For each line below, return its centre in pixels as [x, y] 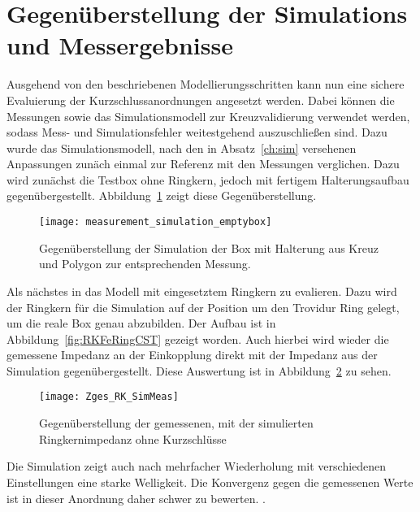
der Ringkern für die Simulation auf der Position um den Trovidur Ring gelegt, [203, 307]
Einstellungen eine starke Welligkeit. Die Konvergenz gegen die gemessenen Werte [210, 482]
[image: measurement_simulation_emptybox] [156, 222]
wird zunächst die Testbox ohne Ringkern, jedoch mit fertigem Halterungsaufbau [208, 179]
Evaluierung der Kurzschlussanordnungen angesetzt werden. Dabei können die [201, 100]
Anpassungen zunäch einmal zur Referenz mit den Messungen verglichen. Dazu [203, 164]
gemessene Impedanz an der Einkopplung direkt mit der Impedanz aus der [192, 355]
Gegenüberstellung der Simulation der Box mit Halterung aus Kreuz [209, 247]
